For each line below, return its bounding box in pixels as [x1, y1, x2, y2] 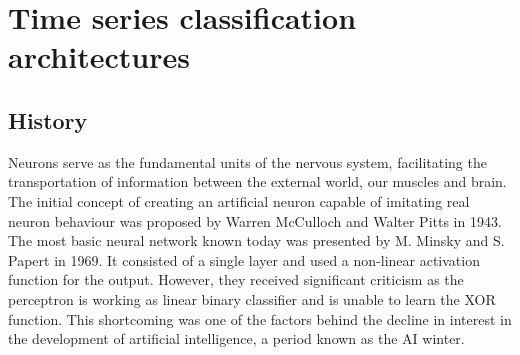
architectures [8, 36, 190, 77]
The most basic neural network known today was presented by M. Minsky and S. [8, 230, 505, 251]
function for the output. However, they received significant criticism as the [8, 269, 464, 290]
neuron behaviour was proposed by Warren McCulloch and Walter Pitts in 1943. [8, 210, 502, 231]
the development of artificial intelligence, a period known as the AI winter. [8, 328, 465, 349]
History [8, 104, 88, 135]
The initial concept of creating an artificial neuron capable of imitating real [8, 190, 470, 211]
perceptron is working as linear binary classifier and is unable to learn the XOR [8, 288, 496, 309]
